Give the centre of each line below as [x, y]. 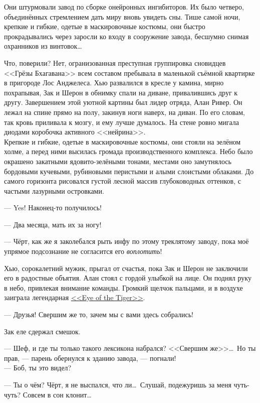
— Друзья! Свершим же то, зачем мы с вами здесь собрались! [99, 314]
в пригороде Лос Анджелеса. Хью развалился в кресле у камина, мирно [114, 83]
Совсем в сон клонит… [57, 394]
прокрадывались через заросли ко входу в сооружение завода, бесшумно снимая [126, 36]
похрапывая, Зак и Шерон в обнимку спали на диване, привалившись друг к [121, 92]
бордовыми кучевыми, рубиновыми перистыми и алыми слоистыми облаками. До [129, 171]
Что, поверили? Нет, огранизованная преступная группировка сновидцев [115, 62]
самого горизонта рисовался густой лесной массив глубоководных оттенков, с [122, 181]
